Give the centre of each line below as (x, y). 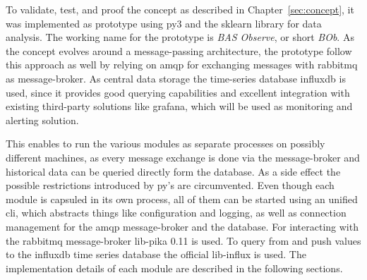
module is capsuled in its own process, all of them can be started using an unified (182, 199)
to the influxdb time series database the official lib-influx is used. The (156, 254)
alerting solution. (42, 120)
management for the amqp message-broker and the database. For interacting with (182, 226)
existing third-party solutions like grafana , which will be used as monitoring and (179, 106)
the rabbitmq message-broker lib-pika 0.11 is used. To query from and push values (183, 240)
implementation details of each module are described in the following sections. (174, 268)
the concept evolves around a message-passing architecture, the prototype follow (179, 50)
